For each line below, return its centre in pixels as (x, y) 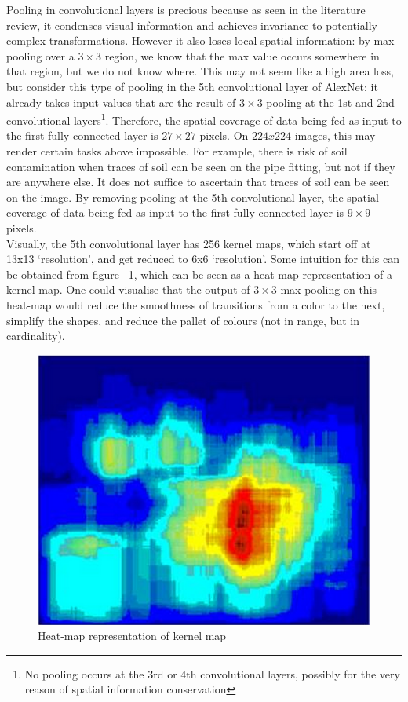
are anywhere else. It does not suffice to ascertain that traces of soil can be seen (198, 182)
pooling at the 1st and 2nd (330, 102)
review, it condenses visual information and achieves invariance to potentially (192, 25)
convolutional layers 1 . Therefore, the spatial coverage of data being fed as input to (204, 119)
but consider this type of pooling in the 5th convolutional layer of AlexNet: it (192, 86)
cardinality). (36, 336)
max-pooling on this (329, 289)
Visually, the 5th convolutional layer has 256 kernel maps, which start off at (189, 243)
